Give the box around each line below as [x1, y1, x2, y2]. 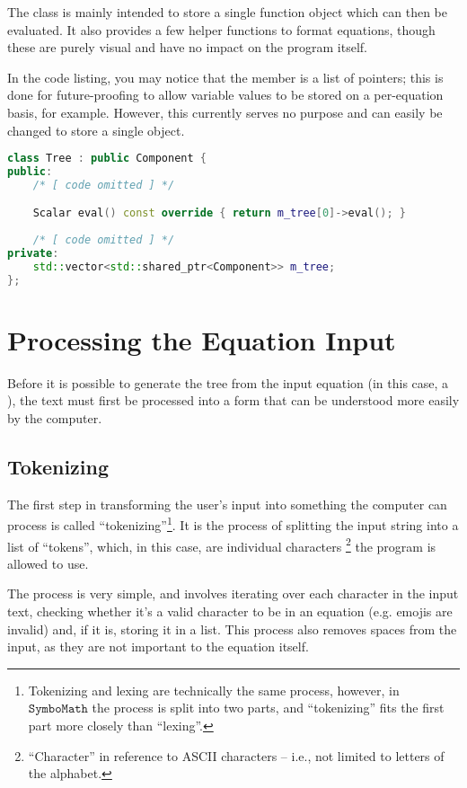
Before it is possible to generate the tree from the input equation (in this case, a [7, 373, 449, 392]
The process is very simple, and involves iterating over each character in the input [7, 584, 459, 603]
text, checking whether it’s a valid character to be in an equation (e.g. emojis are [7, 602, 453, 621]
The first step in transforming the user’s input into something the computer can [7, 494, 447, 513]
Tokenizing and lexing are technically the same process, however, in [28, 680, 400, 699]
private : [7, 247, 59, 261]
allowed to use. [7, 553, 89, 572]
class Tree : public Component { [7, 152, 207, 165]
